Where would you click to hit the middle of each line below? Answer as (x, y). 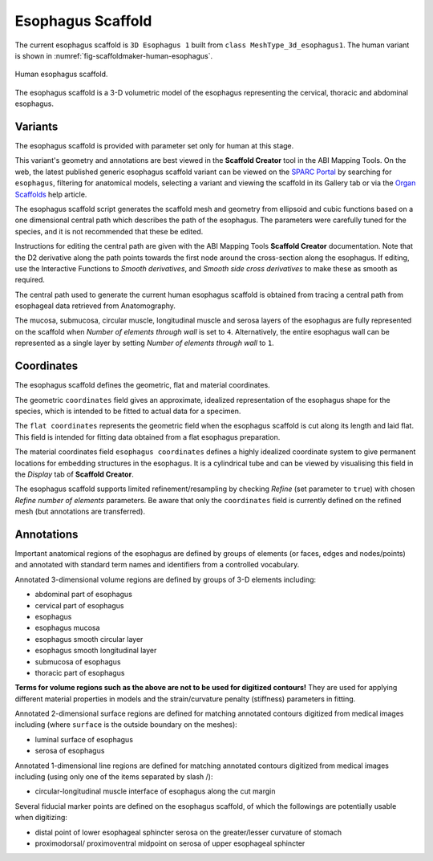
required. (30, 280)
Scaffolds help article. (51, 194)
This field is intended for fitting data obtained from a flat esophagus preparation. (148, 437)
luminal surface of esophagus (84, 739)
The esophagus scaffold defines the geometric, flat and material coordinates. (142, 385)
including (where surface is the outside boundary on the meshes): (126, 725)
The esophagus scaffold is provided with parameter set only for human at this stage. (154, 146)
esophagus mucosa (67, 628)
